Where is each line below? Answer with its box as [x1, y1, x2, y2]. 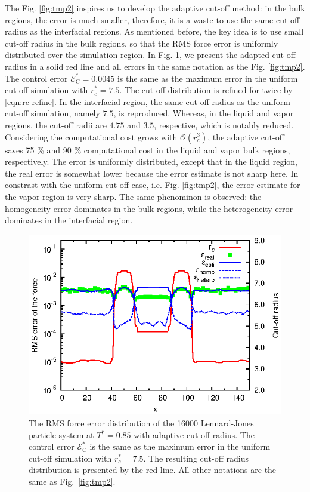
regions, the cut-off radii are [5, 118, 107, 131]
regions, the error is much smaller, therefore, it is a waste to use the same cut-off [5, 13, 300, 26]
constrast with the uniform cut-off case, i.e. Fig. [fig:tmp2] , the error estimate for [5, 179, 300, 191]
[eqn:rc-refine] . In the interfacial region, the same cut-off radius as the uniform [5, 95, 290, 107]
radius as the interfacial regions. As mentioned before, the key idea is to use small [5, 25, 304, 38]
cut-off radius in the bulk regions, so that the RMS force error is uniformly [5, 36, 278, 49]
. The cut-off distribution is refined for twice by [119, 84, 293, 96]
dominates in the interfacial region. [5, 214, 133, 226]
